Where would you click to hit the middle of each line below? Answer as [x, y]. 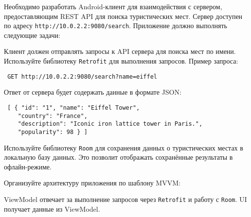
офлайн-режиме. [28, 166]
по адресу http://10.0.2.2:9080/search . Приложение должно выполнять [116, 25]
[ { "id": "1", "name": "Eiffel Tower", [74, 108]
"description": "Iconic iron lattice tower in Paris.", [110, 124]
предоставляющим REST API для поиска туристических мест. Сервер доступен [123, 16]
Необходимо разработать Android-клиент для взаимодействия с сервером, [113, 6]
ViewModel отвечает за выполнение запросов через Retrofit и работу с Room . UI [125, 199]
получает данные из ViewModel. [52, 209]
